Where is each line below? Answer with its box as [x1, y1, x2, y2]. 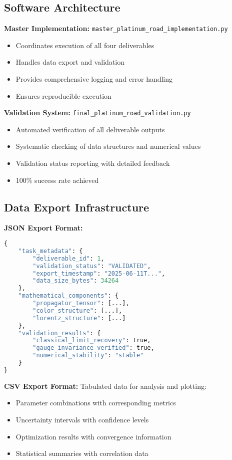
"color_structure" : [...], [32, 307, 122, 314]
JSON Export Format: [4, 222, 83, 233]
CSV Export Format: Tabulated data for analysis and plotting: [4, 380, 206, 391]
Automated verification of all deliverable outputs [15, 124, 165, 134]
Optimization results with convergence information [15, 431, 171, 441]
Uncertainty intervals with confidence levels [15, 414, 149, 424]
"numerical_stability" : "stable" [32, 352, 144, 359]
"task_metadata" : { [18, 247, 83, 255]
